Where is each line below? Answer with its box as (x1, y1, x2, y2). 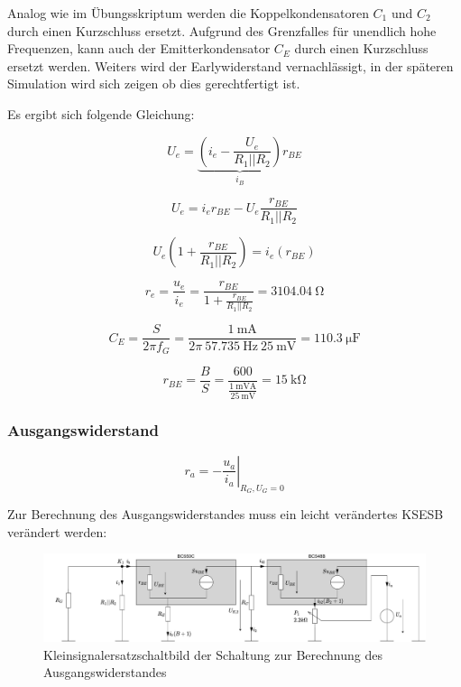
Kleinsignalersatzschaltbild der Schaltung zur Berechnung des (43, 645, 383, 664)
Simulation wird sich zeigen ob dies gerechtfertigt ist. (7, 74, 300, 93)
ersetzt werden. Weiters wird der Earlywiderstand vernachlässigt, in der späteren (7, 56, 454, 75)
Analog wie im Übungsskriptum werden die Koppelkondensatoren (7, 4, 369, 22)
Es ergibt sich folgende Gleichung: (7, 104, 195, 123)
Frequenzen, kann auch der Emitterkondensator (7, 39, 271, 58)
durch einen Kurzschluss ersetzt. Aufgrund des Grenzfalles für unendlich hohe (7, 21, 437, 40)
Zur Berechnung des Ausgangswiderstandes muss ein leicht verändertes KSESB (7, 505, 444, 524)
